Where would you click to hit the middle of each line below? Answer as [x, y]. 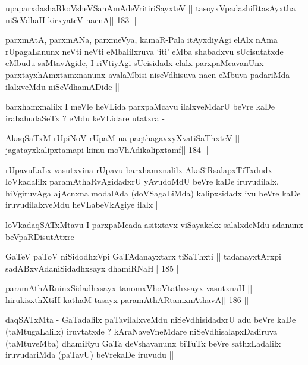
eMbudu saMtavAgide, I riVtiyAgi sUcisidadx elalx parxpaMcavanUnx [135, 63]
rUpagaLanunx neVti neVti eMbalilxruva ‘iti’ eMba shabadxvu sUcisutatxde [144, 51]
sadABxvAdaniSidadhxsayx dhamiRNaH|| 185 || [93, 268]
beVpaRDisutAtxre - [43, 236]
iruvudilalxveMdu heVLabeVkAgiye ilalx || [83, 205]
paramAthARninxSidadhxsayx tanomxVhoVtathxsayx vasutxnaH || [129, 288]
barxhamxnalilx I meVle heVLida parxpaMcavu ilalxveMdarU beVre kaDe [140, 106]
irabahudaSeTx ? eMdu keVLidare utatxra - [85, 118]
